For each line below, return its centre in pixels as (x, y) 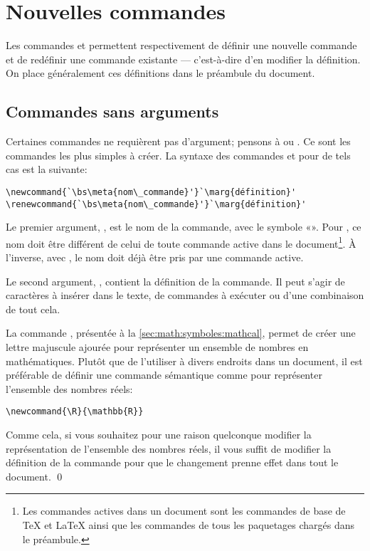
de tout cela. (33, 309)
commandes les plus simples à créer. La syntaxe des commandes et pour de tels (178, 155)
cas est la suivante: (47, 169)
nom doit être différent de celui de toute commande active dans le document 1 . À (181, 242)
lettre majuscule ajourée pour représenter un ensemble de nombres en (157, 347)
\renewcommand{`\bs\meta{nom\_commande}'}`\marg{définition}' (156, 204)
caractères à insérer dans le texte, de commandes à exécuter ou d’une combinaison (185, 295)
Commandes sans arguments (112, 111)
